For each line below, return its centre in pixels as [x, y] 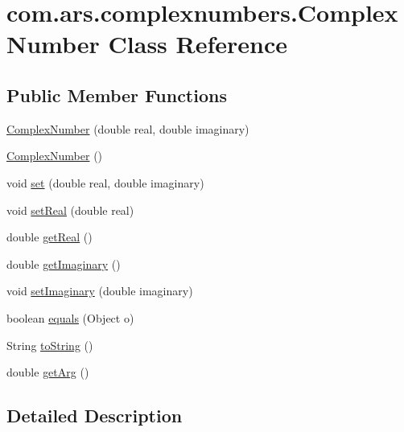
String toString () [50, 345]
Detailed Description [95, 416]
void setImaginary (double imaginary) [100, 291]
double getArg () [48, 372]
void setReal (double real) [70, 210]
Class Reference [198, 44]
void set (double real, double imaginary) [105, 182]
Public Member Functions [117, 95]
